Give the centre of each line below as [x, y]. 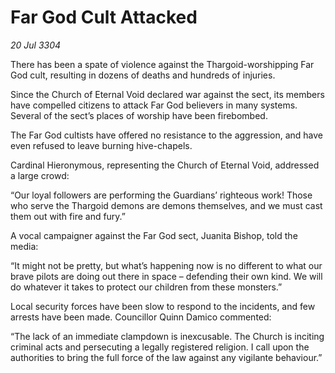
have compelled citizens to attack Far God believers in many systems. [154, 105]
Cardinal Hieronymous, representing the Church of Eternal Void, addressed [165, 165]
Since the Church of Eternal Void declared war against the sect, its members [167, 94]
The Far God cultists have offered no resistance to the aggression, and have [167, 135]
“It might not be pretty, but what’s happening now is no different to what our [166, 265]
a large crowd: [40, 175]
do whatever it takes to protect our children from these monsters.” [146, 287]
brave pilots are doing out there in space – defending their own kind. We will [166, 276]
